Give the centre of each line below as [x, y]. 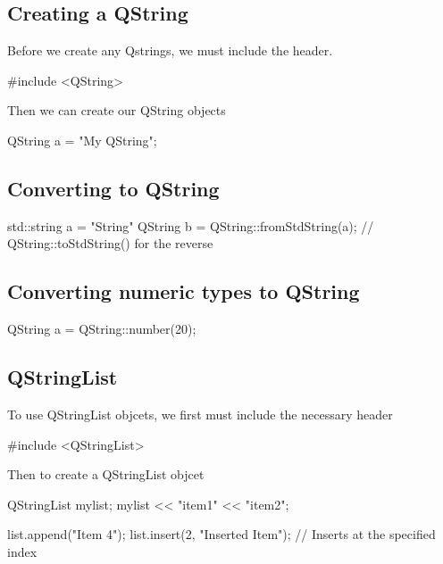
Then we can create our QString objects [117, 110]
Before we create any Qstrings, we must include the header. [170, 50]
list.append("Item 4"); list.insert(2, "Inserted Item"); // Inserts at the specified [221, 534]
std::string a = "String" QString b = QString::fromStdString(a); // [191, 225]
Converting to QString [113, 188]
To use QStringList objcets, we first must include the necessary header [200, 414]
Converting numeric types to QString [184, 291]
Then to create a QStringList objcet [106, 474]
